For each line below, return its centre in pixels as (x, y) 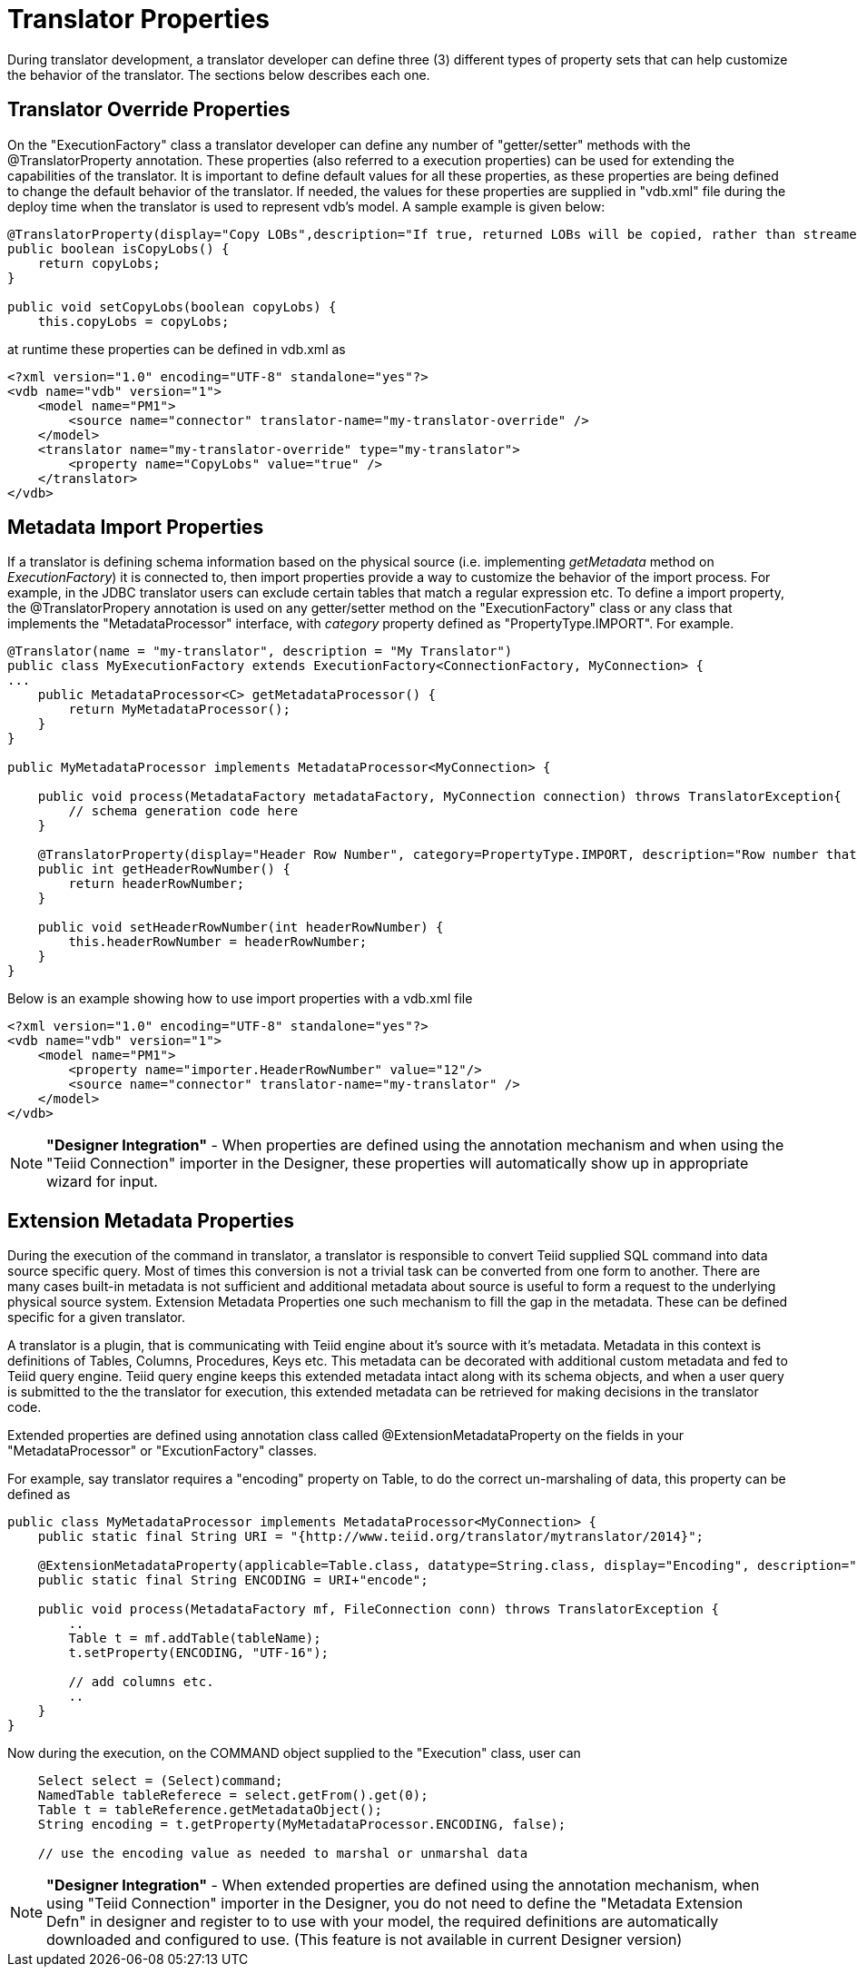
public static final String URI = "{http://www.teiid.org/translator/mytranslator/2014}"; (371, 1537)
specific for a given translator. (97, 1318)
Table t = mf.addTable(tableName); (195, 1638)
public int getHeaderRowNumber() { (164, 869)
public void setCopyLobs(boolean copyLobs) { (172, 306)
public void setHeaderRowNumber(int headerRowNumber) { (241, 928)
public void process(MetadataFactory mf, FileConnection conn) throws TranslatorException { (378, 1609)
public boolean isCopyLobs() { (118, 248)
